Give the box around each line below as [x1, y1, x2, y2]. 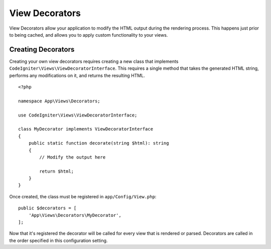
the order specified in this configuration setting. [9, 237, 108, 243]
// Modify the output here [39, 154, 106, 160]
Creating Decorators [9, 45, 75, 54]
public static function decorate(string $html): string [28, 141, 169, 146]
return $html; [39, 168, 74, 174]
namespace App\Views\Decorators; [18, 98, 100, 104]
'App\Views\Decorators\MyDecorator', [28, 212, 121, 218]
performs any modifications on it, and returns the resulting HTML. [9, 72, 145, 78]
